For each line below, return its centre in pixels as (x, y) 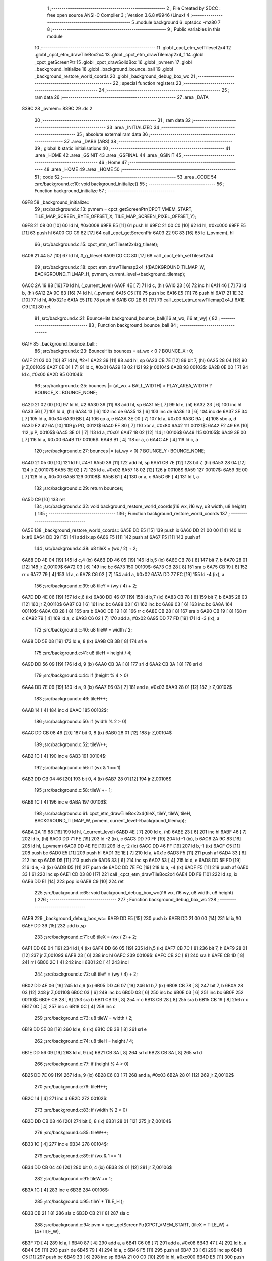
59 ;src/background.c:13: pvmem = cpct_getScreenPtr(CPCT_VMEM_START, (114, 209)
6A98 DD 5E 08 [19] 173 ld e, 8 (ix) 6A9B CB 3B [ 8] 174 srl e (84, 641)
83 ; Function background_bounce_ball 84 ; (133, 325)
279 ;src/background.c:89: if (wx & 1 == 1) (78, 1156)
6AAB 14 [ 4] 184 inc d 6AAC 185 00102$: (65, 710)
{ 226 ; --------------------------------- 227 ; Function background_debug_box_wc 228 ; (127, 900)
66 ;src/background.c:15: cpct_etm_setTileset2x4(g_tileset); (96, 244)
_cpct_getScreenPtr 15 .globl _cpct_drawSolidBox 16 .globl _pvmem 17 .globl (113, 62)
